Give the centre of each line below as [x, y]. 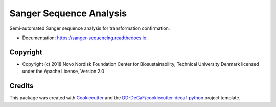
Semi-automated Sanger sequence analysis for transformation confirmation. [90, 28]
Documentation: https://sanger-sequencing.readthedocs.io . [85, 38]
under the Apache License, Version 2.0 [63, 72]
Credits [21, 86]
